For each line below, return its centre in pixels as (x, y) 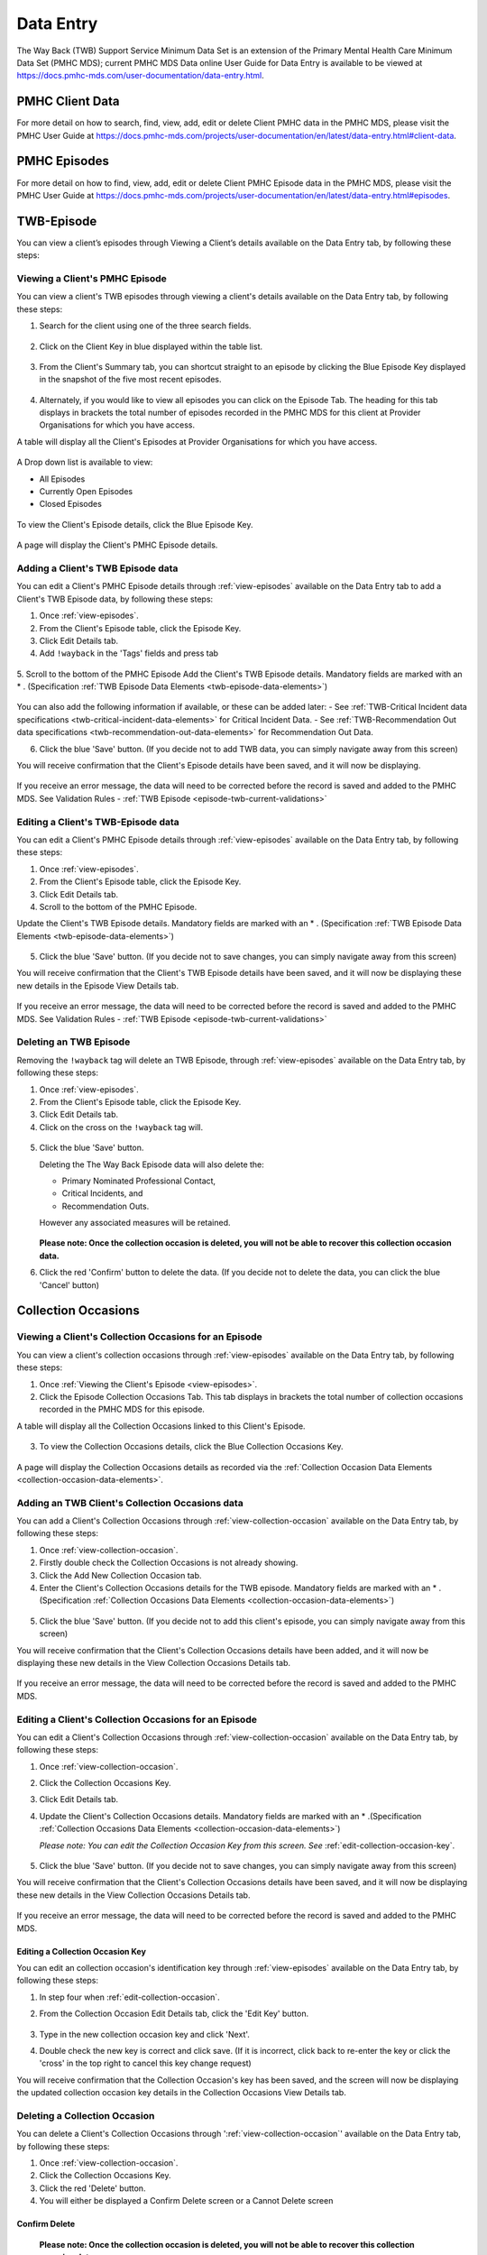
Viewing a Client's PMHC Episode (92, 278)
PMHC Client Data (68, 101)
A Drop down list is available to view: (85, 462)
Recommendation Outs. (106, 1206)
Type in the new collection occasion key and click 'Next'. (144, 2034)
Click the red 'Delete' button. (92, 2188)
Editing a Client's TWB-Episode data (98, 822)
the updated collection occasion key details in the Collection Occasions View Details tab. (181, 2093)
